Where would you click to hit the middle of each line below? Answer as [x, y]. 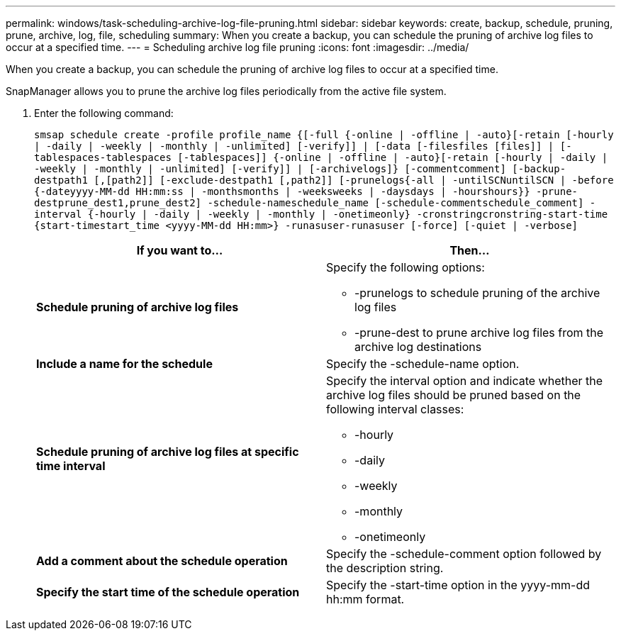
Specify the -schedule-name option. [423, 364]
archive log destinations [418, 347]
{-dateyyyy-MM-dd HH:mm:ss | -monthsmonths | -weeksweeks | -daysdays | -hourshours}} [282, 191]
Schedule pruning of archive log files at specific [168, 452]
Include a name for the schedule [124, 364]
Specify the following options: [405, 267]
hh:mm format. [365, 599]
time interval [71, 466]
